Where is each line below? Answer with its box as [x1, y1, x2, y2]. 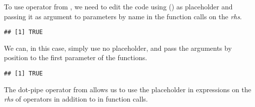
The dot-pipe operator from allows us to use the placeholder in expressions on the [4, 84, 252, 94]
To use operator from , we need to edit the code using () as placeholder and [4, 1, 233, 11]
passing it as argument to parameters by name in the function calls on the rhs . [4, 11, 242, 21]
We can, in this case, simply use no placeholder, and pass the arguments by [4, 42, 232, 53]
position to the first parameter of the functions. [4, 52, 147, 63]
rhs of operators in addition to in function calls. [4, 94, 148, 104]
